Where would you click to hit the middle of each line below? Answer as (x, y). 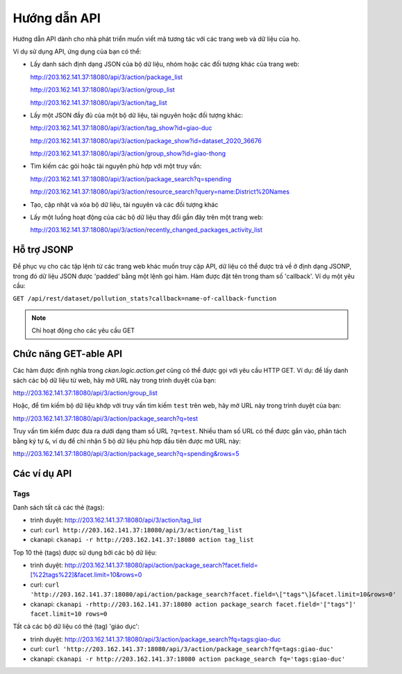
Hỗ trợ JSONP (43, 250)
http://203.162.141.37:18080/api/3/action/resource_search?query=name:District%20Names (160, 192)
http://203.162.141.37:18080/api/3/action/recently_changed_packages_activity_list (146, 230)
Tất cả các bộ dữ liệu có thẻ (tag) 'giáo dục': (76, 626)
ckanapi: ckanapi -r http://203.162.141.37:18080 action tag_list (142, 540)
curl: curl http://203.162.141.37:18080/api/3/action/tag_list (136, 530)
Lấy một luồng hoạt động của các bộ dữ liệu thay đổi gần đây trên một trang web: (147, 217)
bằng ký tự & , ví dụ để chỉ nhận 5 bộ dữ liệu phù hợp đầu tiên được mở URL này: (127, 441)
